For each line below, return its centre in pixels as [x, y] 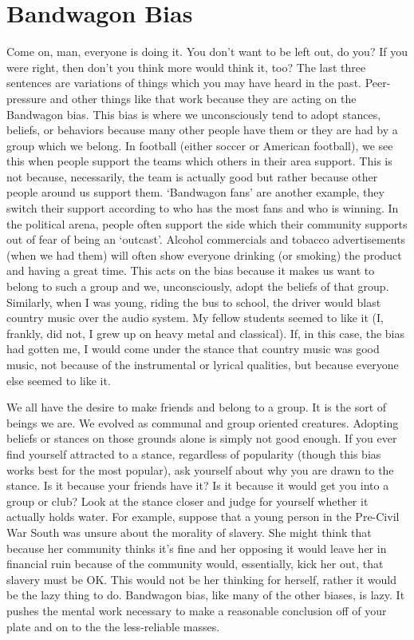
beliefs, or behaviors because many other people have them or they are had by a [202, 130]
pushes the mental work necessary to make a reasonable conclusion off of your [197, 610]
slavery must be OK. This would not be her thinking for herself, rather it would [202, 579]
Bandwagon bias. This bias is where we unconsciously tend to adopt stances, [194, 114]
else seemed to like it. [59, 380]
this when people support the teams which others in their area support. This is [199, 161]
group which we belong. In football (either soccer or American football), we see [200, 145]
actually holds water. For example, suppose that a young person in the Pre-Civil [203, 517]
